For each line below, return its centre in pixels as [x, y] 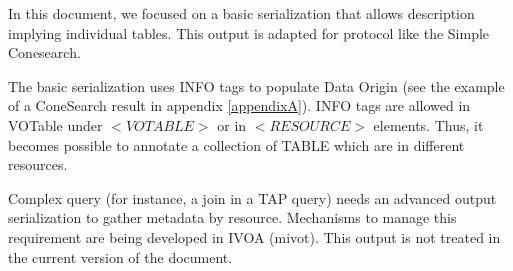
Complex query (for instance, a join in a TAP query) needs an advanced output [252, 197]
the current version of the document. [120, 256]
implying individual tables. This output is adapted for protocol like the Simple [249, 32]
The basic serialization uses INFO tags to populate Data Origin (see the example [256, 85]
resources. [38, 164]
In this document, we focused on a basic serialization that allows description [241, 13]
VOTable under [55, 124]
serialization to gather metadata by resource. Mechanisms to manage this [232, 217]
